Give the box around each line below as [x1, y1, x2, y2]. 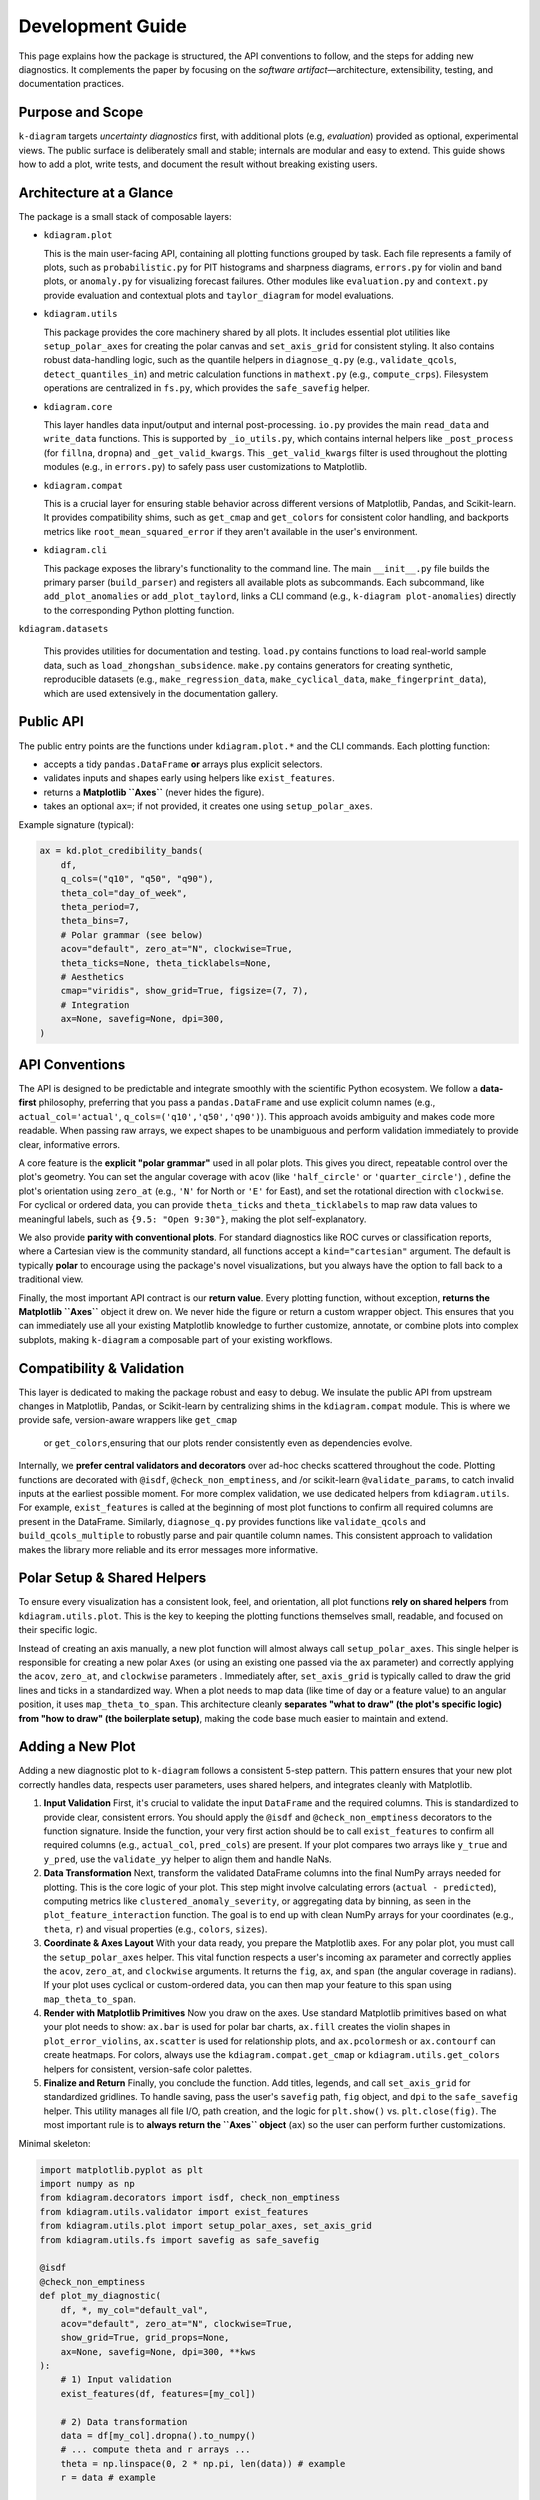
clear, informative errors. [18, 1138, 120, 1150]
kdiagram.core [43, 401, 113, 412]
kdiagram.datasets [18, 623, 109, 635]
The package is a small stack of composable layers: [18, 210, 232, 222]
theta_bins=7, [60, 915, 130, 927]
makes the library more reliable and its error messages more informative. [18, 1543, 319, 1555]
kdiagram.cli [43, 545, 108, 556]
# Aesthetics [60, 971, 125, 982]
